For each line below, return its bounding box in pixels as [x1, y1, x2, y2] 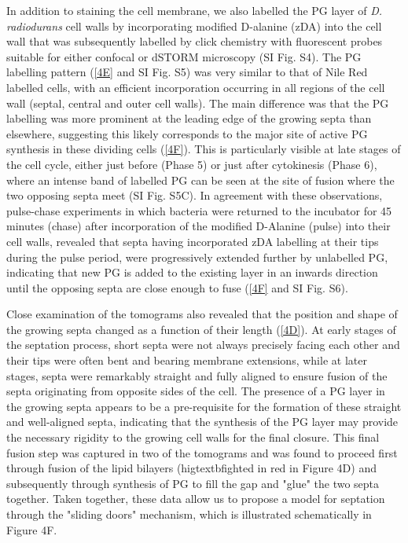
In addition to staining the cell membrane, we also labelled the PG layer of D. [6, 2, 383, 18]
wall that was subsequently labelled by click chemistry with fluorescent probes [6, 33, 383, 50]
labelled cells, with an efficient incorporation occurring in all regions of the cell [6, 79, 385, 95]
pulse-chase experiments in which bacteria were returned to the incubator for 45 [6, 202, 392, 218]
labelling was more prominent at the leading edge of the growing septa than [6, 110, 372, 127]
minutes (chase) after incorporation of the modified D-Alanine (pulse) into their [6, 218, 391, 234]
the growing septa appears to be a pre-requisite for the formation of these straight [6, 398, 402, 414]
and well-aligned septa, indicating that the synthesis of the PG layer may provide [6, 413, 399, 430]
